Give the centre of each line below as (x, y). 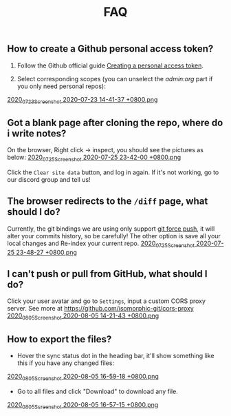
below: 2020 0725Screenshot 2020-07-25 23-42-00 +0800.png (94, 158)
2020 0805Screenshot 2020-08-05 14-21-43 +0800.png (83, 316)
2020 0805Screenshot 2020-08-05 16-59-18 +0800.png (83, 377)
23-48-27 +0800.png (47, 252)
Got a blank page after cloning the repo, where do (115, 122)
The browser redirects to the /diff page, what (108, 201)
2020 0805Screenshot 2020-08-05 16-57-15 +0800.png (83, 405)
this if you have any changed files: (66, 363)
